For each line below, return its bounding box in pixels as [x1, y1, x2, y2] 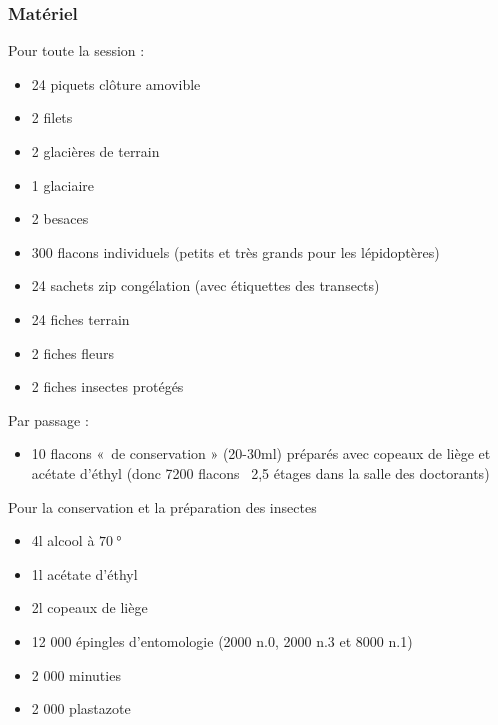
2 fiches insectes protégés [31, 376, 184, 397]
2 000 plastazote [31, 698, 131, 719]
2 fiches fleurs [31, 342, 115, 363]
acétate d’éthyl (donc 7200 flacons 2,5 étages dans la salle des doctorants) [31, 462, 490, 483]
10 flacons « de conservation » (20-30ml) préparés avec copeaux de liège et [31, 443, 491, 464]
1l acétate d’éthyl [31, 563, 138, 584]
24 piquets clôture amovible [31, 73, 201, 94]
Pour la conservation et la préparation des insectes [8, 496, 317, 517]
